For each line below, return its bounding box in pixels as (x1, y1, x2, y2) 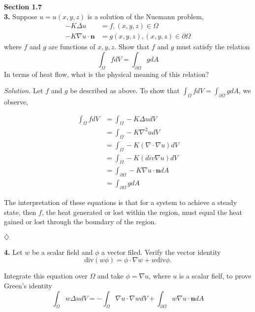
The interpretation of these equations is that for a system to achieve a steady (4, 197, 237, 208)
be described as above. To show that (70, 85, 180, 96)
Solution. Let (4, 85, 43, 96)
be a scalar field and (32, 246, 93, 257)
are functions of (48, 41, 96, 52)
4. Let (4, 246, 23, 257)
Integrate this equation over (4, 271, 88, 281)
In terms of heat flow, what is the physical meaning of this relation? (4, 69, 209, 79)
